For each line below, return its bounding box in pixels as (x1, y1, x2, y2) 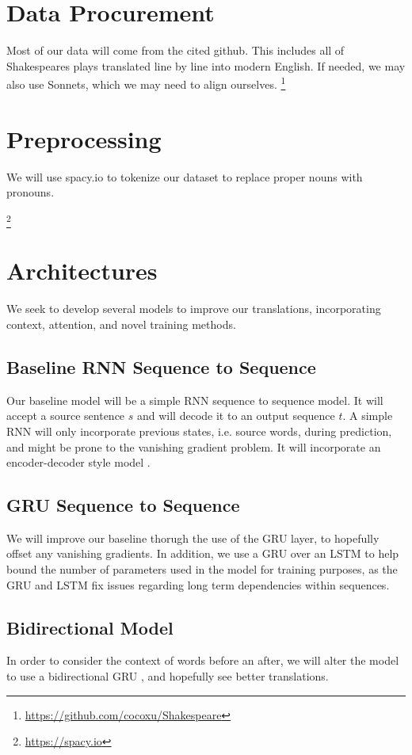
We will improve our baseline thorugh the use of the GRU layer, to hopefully (6, 529, 380, 546)
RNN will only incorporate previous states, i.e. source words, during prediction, (6, 422, 392, 439)
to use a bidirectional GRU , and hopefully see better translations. (6, 668, 329, 684)
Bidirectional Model (6, 615, 174, 639)
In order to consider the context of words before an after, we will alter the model (6, 652, 399, 669)
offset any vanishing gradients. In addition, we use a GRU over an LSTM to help (6, 545, 399, 562)
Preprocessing (6, 122, 162, 154)
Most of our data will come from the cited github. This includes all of (6, 42, 345, 59)
